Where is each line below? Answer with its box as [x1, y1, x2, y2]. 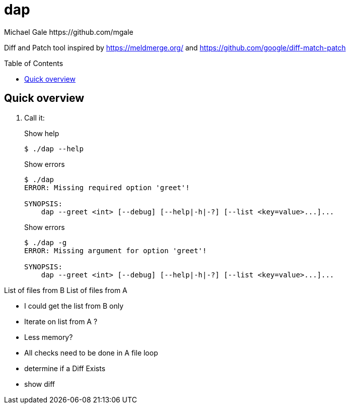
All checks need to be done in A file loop [24, 348, 158, 357]
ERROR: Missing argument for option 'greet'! [24, 246, 207, 255]
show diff [24, 379, 55, 388]
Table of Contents [4, 59, 63, 68]
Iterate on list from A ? [24, 317, 98, 326]
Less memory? [24, 332, 73, 341]
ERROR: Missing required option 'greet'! [24, 183, 190, 192]
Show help [24, 129, 59, 138]
